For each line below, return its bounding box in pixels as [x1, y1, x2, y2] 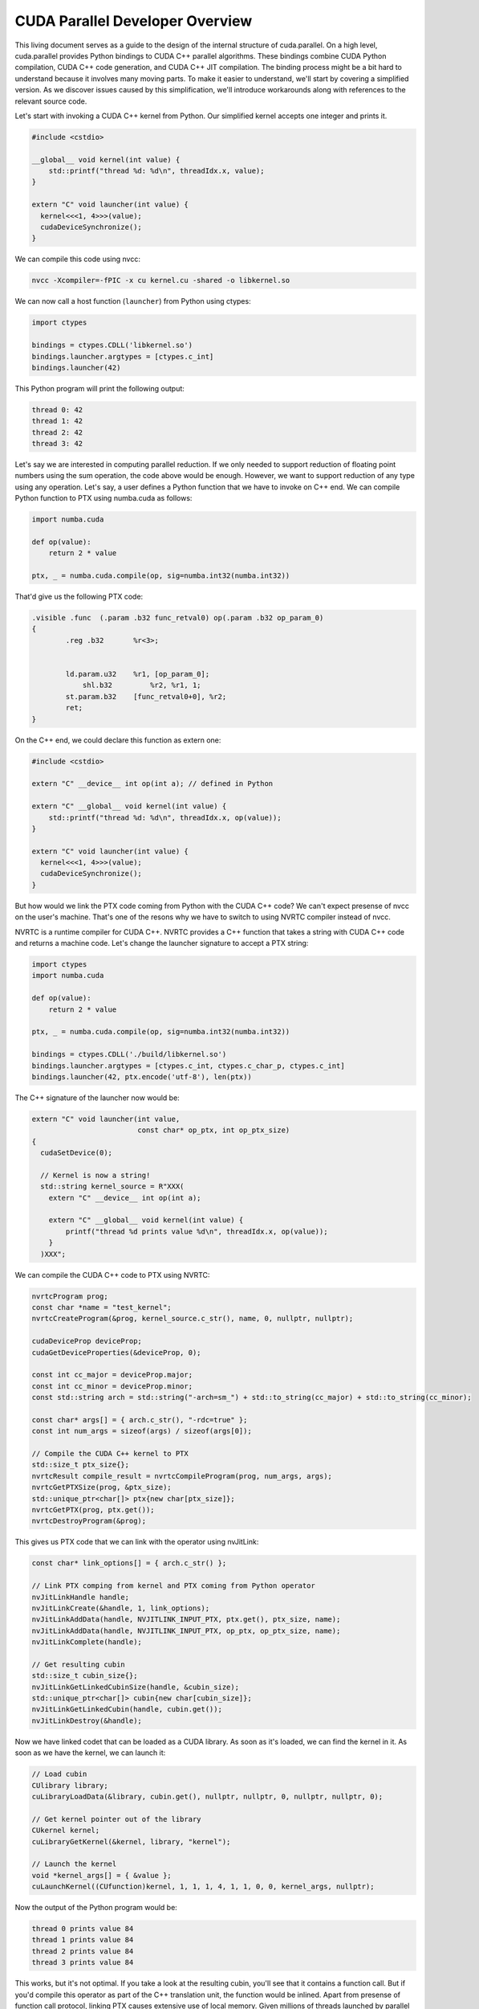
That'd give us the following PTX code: [14, 591, 144, 602]
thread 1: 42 [31, 416, 83, 426]
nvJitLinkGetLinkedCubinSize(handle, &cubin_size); [31, 1682, 240, 1692]
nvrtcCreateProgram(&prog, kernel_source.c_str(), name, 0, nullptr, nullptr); [31, 1314, 354, 1324]
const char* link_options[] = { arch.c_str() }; [31, 1559, 227, 1568]
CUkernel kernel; [31, 1826, 100, 1835]
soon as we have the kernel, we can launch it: [14, 1748, 166, 1757]
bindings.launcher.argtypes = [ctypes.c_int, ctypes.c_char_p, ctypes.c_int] [31, 1061, 345, 1070]
